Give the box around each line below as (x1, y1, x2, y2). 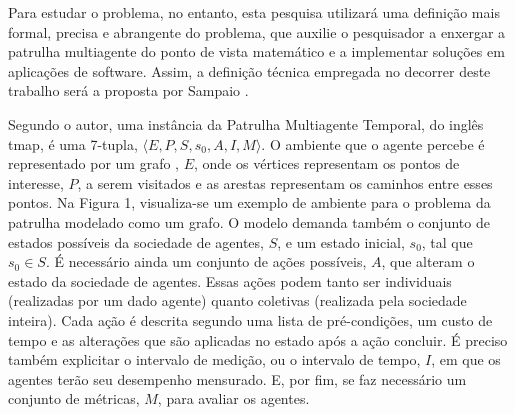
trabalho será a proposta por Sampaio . (8, 80, 249, 101)
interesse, (8, 172, 64, 193)
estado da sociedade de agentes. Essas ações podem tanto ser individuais (8, 270, 452, 291)
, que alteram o (381, 251, 475, 272)
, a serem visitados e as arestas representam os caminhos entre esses (77, 172, 493, 193)
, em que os (431, 349, 501, 370)
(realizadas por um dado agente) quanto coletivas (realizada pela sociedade (8, 290, 467, 311)
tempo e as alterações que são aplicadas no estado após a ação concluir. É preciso (8, 329, 508, 350)
